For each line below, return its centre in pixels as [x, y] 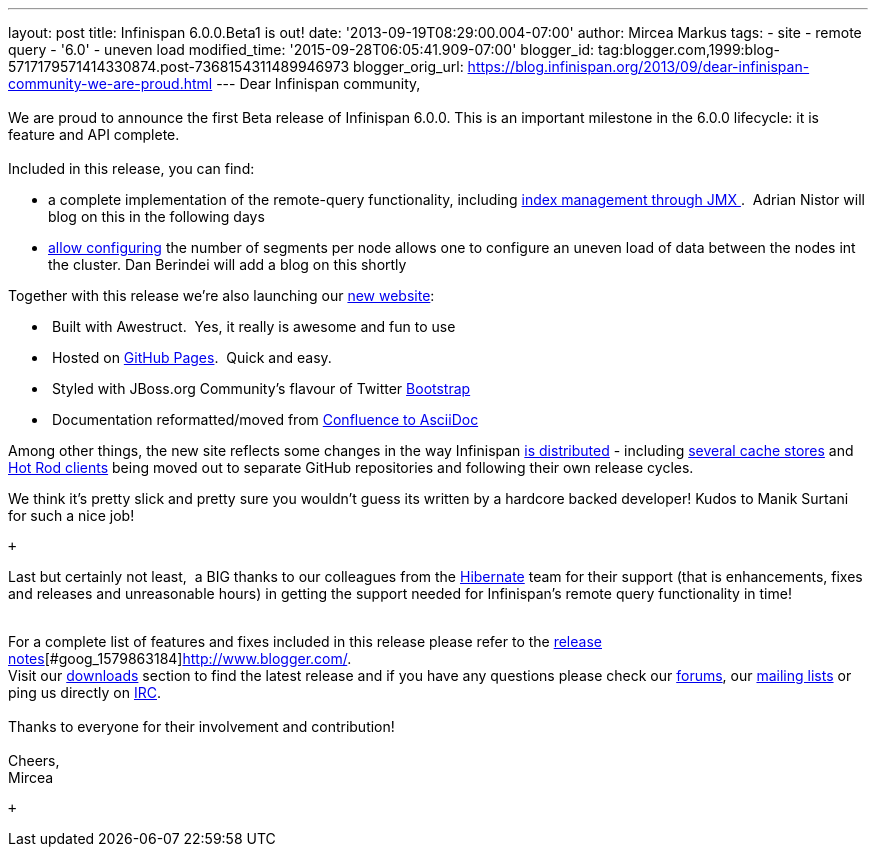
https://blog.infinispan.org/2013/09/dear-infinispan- [638, 66]
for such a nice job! [71, 515]
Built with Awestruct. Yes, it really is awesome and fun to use [253, 326]
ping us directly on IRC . [85, 692]
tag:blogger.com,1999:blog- [689, 49]
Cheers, [34, 760]
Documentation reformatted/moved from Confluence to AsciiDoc [265, 419]
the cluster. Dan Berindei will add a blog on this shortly [227, 264]
